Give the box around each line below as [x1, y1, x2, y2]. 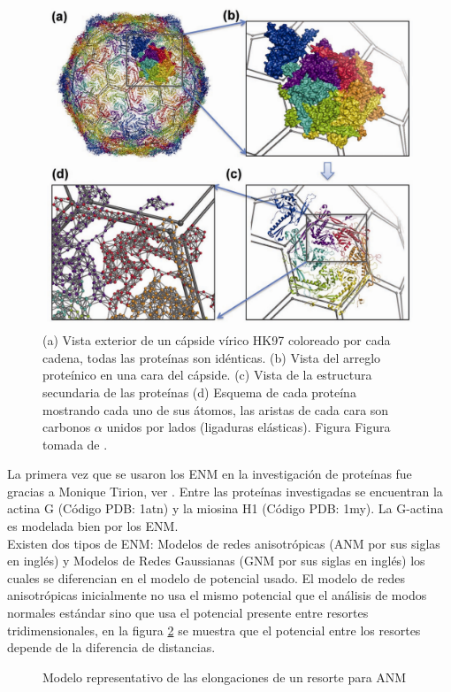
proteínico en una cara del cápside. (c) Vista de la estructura [42, 365, 372, 384]
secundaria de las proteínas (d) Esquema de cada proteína [42, 382, 356, 401]
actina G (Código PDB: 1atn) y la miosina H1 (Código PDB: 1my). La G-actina [7, 499, 444, 518]
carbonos [42, 418, 91, 436]
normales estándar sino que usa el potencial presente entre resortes [7, 604, 369, 622]
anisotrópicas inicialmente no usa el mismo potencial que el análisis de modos [7, 586, 427, 604]
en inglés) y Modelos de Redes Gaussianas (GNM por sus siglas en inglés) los [7, 551, 425, 570]
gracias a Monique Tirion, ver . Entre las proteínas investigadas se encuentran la [7, 481, 443, 500]
